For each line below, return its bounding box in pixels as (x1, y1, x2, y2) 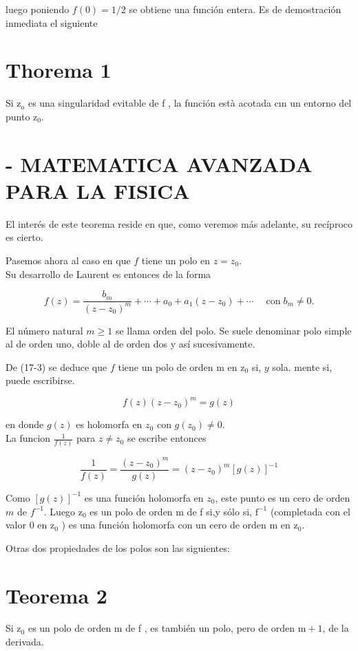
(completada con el (270, 504, 350, 518)
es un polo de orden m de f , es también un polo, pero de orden (28, 621, 295, 635)
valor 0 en (6, 517, 48, 532)
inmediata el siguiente (6, 15, 98, 30)
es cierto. (6, 230, 43, 244)
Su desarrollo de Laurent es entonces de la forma (6, 266, 211, 281)
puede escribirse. (6, 373, 75, 387)
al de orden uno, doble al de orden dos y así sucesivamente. (6, 337, 255, 351)
